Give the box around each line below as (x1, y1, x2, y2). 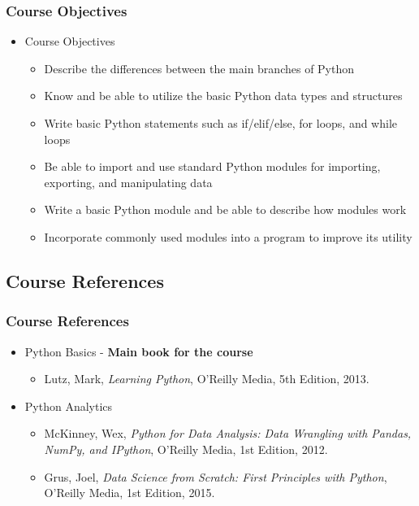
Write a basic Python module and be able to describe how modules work (44, 201, 407, 218)
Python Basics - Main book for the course (24, 342, 253, 360)
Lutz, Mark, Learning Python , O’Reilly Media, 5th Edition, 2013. (44, 370, 369, 387)
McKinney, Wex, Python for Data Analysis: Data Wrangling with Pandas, (44, 425, 412, 442)
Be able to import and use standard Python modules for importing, (44, 158, 381, 175)
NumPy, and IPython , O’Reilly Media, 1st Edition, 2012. (44, 440, 328, 457)
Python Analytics (24, 397, 113, 414)
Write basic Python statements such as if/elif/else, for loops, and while (44, 115, 398, 131)
